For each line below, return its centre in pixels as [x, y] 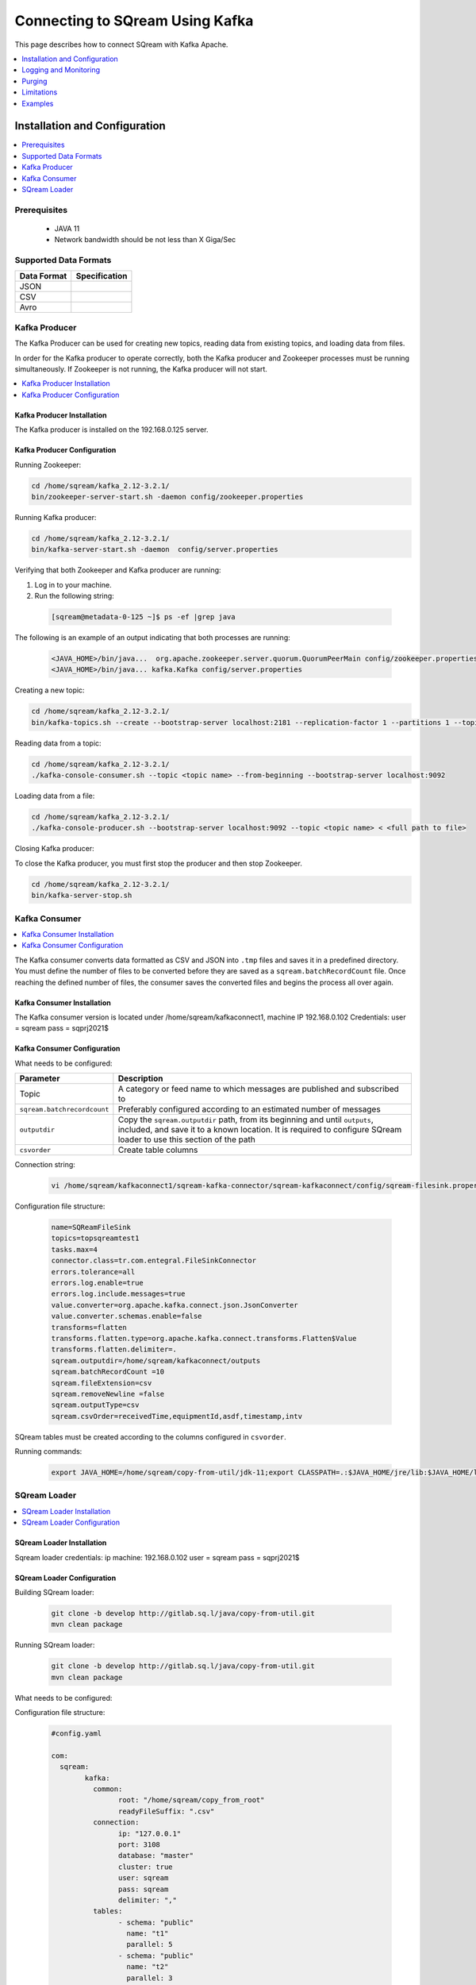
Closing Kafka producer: [54, 849]
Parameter [40, 1078]
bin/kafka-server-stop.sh [82, 896]
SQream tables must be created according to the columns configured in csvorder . [151, 1436]
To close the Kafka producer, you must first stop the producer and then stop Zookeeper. [159, 863]
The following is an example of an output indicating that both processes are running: [153, 638]
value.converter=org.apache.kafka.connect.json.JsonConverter [175, 1305]
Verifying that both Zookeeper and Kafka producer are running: [118, 570]
